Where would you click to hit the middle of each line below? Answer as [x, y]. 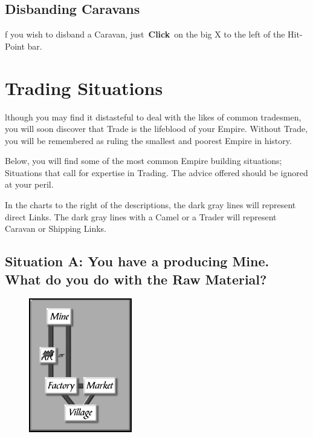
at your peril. [29, 184]
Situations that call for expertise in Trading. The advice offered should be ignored [156, 172]
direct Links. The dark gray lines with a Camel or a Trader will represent [141, 216]
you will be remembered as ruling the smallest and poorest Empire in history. [148, 140]
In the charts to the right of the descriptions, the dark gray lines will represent [150, 205]
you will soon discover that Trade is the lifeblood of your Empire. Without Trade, [156, 129]
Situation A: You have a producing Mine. [137, 261]
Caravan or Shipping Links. [56, 228]
